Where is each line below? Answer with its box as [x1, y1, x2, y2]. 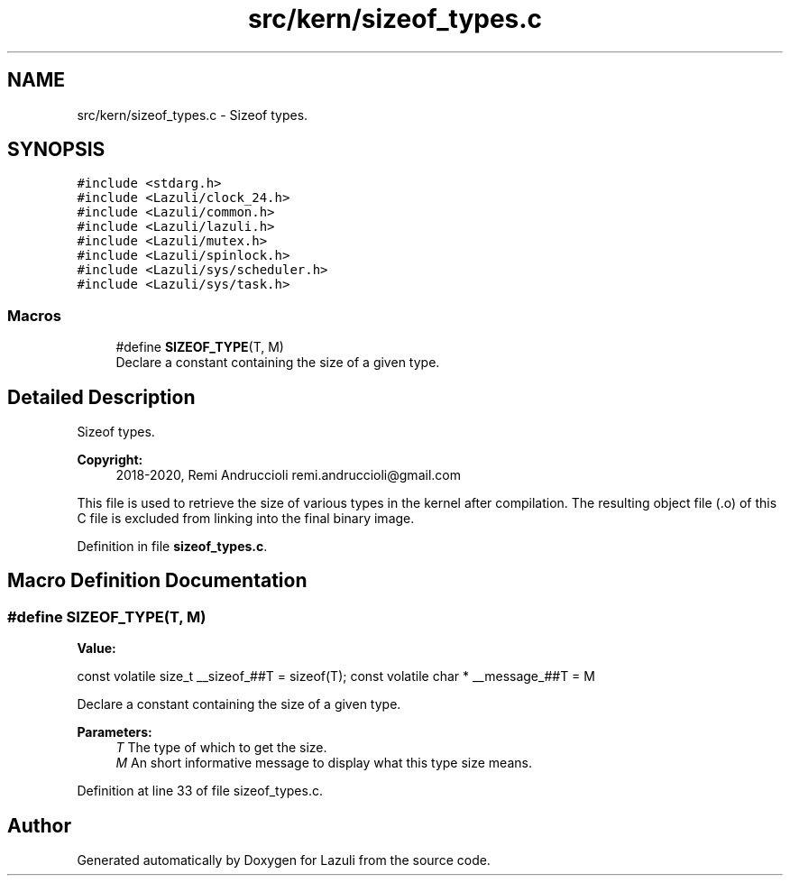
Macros [7, 306, 61, 325]
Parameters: [77, 724, 152, 740]
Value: [77, 640, 116, 657]
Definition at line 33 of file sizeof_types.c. [77, 783, 323, 799]
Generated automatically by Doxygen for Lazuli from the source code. [77, 852, 491, 869]
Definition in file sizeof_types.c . [77, 538, 268, 555]
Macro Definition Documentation [7, 569, 308, 593]
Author [7, 814, 71, 837]
